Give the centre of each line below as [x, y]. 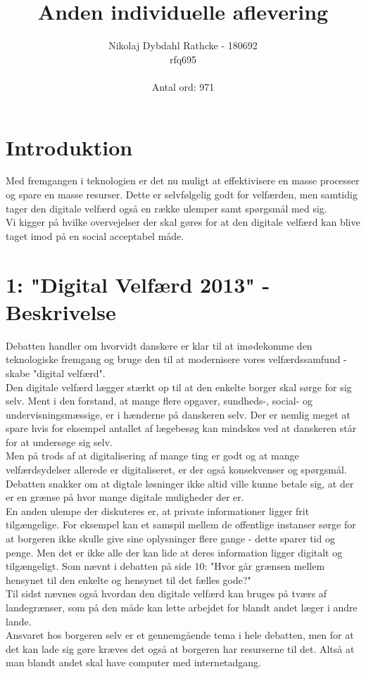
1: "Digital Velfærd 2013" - [138, 284]
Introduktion [69, 147]
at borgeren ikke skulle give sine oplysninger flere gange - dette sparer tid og [170, 539]
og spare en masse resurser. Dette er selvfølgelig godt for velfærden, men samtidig [182, 195]
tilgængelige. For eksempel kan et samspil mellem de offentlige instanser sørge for [181, 524]
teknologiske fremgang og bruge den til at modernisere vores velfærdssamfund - [176, 359]
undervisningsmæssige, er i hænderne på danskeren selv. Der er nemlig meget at [178, 414]
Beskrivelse [61, 311]
